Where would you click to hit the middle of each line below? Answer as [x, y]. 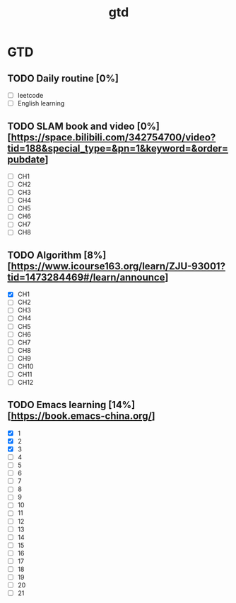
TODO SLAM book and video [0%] [84, 126]
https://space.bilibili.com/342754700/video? [113, 137]
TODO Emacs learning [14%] [71, 405]
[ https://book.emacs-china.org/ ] [81, 416]
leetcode [30, 95]
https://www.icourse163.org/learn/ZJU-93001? [118, 266]
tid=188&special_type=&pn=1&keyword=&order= [118, 148]
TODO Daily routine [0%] [63, 78]
